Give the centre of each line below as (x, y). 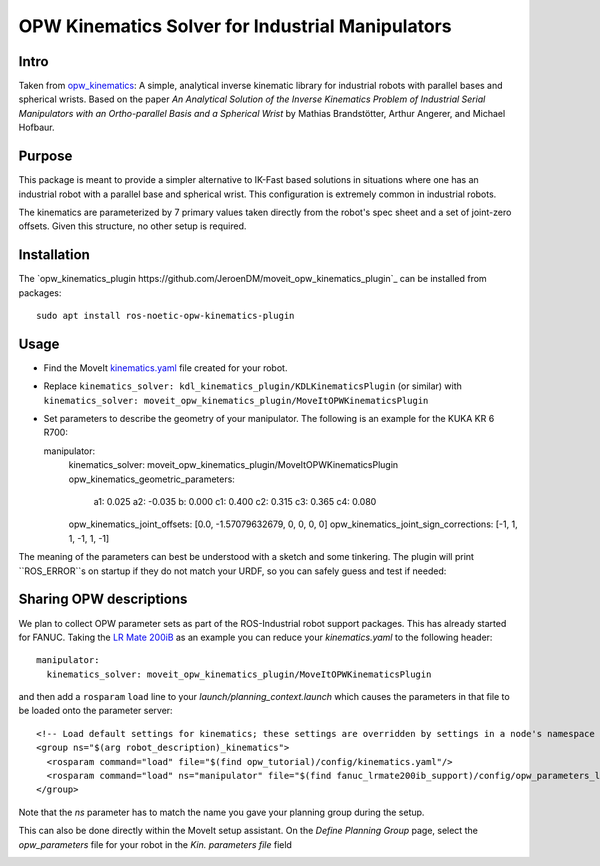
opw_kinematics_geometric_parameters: (151, 479)
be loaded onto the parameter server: (96, 711)
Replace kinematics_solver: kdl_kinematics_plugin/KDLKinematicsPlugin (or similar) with (252, 386)
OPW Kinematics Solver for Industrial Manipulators (235, 26)
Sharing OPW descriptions (103, 599)
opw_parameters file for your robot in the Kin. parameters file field (155, 844)
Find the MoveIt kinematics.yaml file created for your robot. (165, 367)
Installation (54, 255)
